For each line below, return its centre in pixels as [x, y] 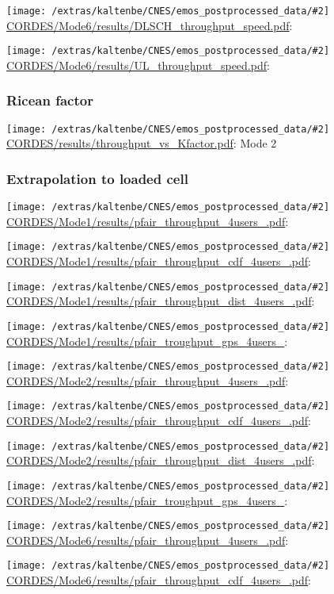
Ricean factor [50, 100]
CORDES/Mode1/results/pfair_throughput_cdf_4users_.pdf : [159, 261]
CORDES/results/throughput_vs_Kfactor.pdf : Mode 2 [142, 143]
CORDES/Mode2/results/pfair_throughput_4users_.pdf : [148, 380]
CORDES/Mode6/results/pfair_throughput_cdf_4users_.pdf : [159, 580]
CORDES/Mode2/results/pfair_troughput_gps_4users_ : [147, 500]
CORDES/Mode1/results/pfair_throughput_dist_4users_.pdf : [161, 301]
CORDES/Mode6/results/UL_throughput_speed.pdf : [138, 65]
